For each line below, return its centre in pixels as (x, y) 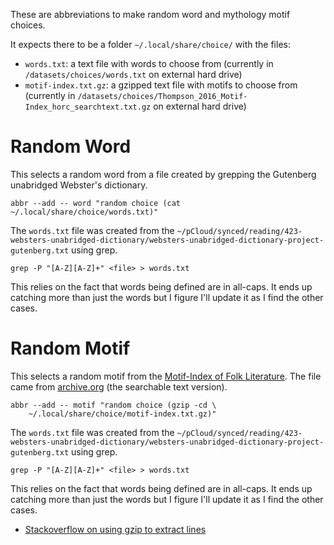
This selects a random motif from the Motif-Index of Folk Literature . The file (166, 376)
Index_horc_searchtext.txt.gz (88, 107)
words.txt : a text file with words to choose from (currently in (149, 63)
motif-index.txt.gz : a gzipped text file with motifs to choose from (161, 85)
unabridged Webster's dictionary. (79, 185)
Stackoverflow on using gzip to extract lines (115, 529)
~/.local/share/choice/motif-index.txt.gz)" (122, 414)
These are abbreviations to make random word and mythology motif (150, 14)
